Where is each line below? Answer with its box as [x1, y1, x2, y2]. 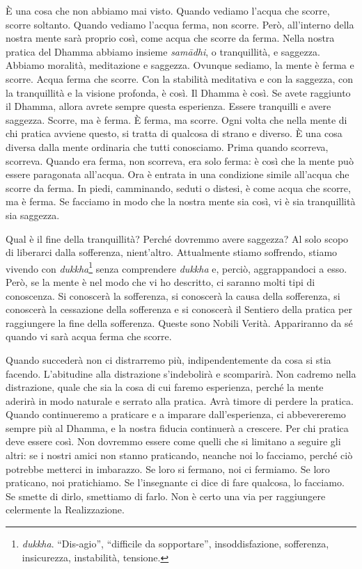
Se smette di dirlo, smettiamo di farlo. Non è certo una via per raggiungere [6, 488, 326, 503]
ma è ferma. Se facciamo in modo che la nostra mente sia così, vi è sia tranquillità [6, 194, 356, 209]
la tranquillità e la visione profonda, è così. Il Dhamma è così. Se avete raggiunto [6, 85, 351, 99]
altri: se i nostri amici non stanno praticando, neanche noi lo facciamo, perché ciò [6, 448, 353, 463]
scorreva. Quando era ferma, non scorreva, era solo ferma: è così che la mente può [6, 153, 354, 168]
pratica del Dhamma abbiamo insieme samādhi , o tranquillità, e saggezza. [6, 44, 320, 58]
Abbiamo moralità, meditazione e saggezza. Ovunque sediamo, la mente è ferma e [6, 58, 354, 72]
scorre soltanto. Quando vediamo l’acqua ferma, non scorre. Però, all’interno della [6, 17, 354, 31]
